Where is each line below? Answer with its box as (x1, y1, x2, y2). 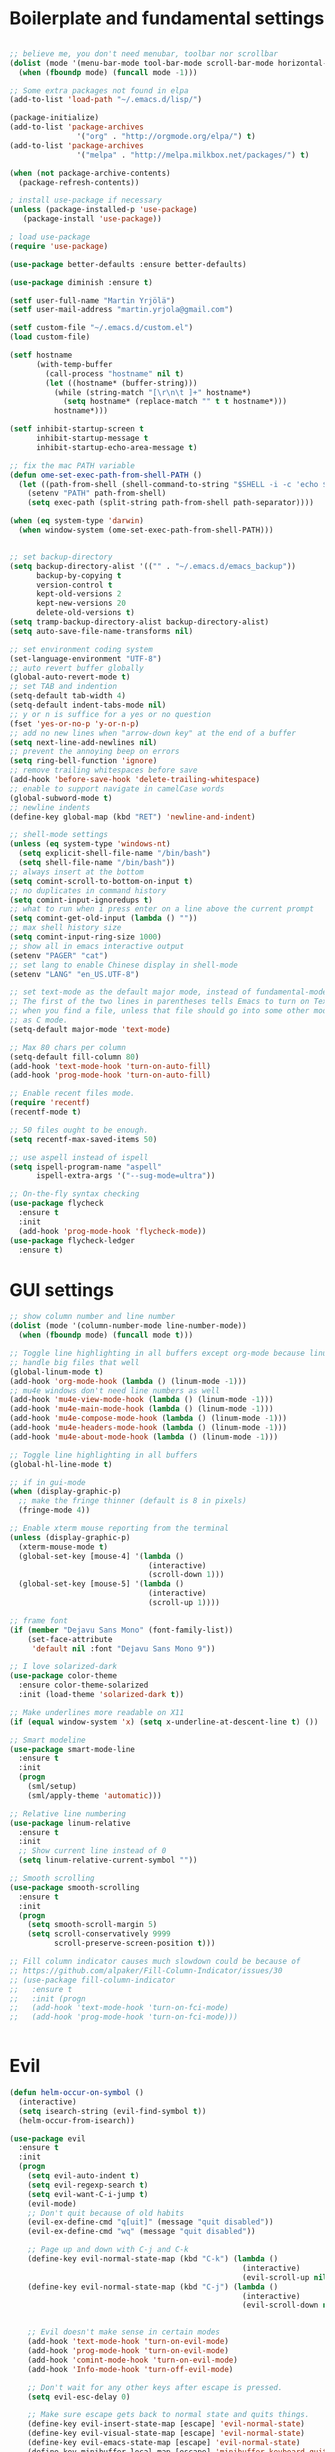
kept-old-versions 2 (35, 589, 122, 599)
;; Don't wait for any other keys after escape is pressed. (27, 2382, 283, 2392)
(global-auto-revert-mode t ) (9, 672, 131, 682)
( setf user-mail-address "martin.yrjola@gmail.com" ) (9, 305, 234, 315)
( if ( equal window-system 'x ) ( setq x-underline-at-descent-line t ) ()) (9, 1717, 319, 1727)
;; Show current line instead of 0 (18, 1846, 167, 1856)
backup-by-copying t (35, 570, 122, 581)
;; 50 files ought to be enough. (9, 1125, 149, 1135)
